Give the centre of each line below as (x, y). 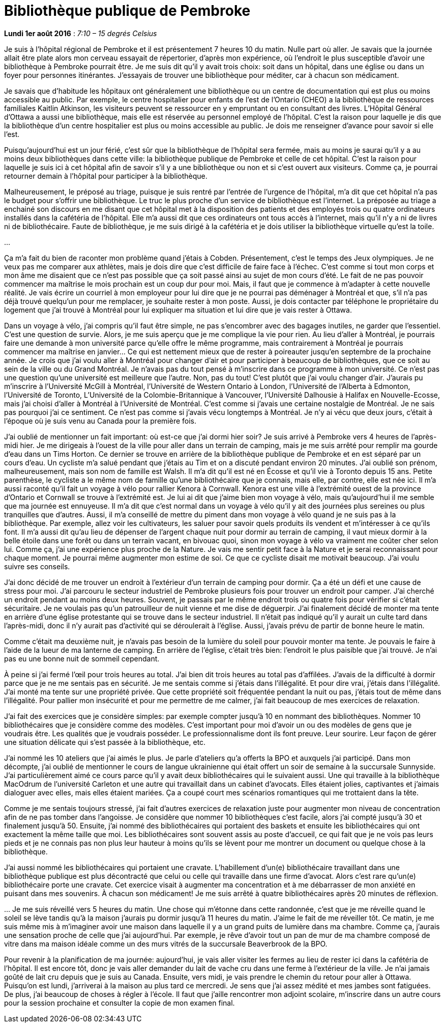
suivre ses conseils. (37, 566)
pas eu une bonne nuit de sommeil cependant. (82, 658)
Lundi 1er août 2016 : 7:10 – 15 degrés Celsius (81, 33)
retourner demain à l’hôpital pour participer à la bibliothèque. (106, 176)
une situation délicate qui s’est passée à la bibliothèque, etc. (105, 742)
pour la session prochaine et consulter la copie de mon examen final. (120, 1003)
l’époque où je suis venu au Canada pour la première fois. (100, 421)
